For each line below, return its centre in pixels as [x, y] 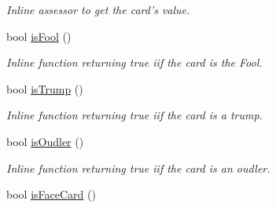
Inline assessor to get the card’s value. [98, 9]
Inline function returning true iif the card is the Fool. [134, 62]
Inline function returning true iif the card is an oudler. [138, 168]
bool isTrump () [45, 88]
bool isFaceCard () [51, 194]
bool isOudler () [45, 141]
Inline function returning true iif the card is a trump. [134, 115]
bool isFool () [39, 36]
